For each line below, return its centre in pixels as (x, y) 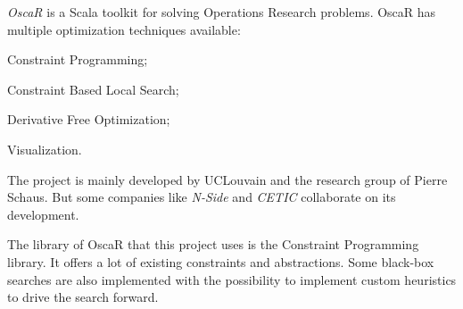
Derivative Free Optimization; (89, 119)
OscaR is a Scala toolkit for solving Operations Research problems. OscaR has (222, 12)
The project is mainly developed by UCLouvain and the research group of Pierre (227, 179)
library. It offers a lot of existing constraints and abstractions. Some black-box (221, 261)
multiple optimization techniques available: (124, 29)
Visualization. (45, 149)
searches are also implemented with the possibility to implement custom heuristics (232, 279)
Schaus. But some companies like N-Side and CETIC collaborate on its (202, 197)
